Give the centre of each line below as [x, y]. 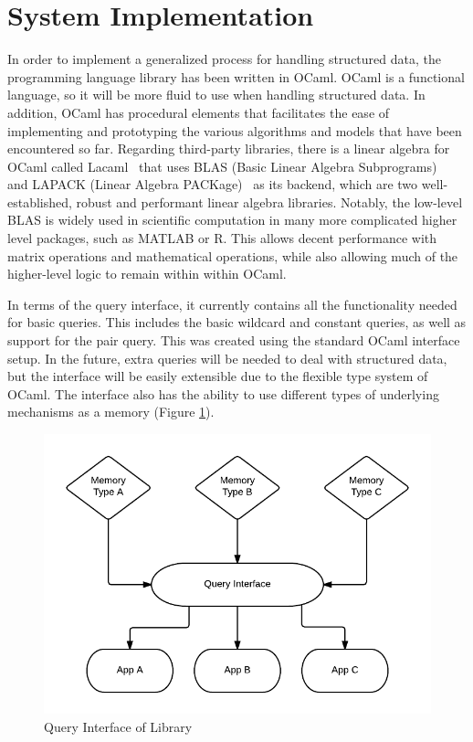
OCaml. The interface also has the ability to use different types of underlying [223, 393]
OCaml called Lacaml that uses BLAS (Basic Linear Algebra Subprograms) [222, 166]
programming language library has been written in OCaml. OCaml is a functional [236, 76]
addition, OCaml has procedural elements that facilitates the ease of [199, 112]
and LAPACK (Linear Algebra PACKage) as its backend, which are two [213, 184]
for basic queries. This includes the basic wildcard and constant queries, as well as [237, 322]
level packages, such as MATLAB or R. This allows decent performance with [222, 238]
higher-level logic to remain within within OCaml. [147, 274]
